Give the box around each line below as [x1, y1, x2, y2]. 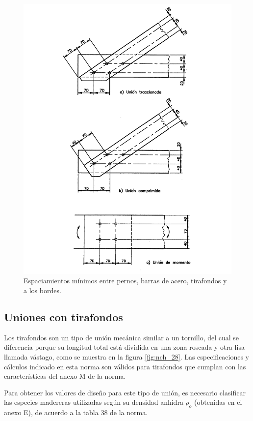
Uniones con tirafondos [4, 309, 123, 325]
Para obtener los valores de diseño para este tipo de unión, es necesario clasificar [4, 387, 246, 397]
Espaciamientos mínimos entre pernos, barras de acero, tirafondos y [24, 275, 227, 286]
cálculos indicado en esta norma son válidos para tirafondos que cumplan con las [4, 361, 246, 371]
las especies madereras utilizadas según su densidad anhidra [4, 397, 183, 407]
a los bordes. [24, 285, 61, 296]
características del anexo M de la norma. [4, 371, 126, 381]
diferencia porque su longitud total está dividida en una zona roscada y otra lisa [4, 342, 245, 352]
